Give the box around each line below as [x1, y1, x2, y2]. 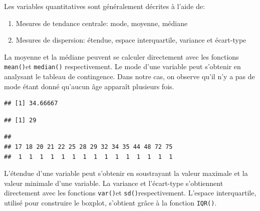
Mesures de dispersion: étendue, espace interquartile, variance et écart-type [16, 35, 246, 45]
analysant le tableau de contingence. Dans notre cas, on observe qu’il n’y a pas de [4, 71, 255, 82]
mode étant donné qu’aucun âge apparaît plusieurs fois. [4, 81, 174, 91]
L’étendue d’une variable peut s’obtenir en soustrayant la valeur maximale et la [4, 168, 248, 178]
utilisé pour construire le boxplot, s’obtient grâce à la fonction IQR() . [4, 197, 217, 208]
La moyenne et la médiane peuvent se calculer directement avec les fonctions [4, 51, 239, 62]
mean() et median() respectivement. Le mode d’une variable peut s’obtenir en [4, 61, 241, 72]
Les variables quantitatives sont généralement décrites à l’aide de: [4, 1, 205, 11]
